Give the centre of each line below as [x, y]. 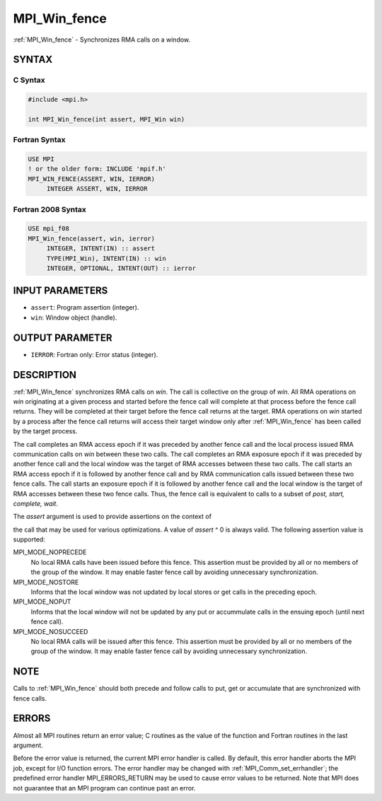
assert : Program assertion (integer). [85, 308]
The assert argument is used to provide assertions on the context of [112, 517]
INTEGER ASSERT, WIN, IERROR [97, 189]
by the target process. [45, 431]
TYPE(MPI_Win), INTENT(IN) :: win [106, 258]
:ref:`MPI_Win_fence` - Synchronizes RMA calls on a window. [102, 40]
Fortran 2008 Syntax [50, 209]
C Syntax [29, 80]
